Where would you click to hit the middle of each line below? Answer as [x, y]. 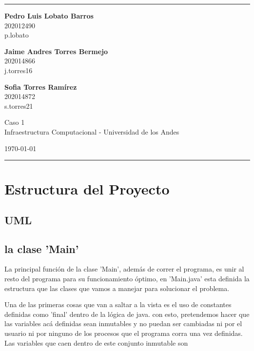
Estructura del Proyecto [87, 189]
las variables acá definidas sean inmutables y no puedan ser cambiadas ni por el [123, 323]
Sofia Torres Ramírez [41, 87]
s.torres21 [19, 106]
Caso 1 [15, 122]
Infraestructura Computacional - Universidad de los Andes [92, 131]
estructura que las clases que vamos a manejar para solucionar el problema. [117, 288]
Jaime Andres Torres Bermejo [56, 51]
